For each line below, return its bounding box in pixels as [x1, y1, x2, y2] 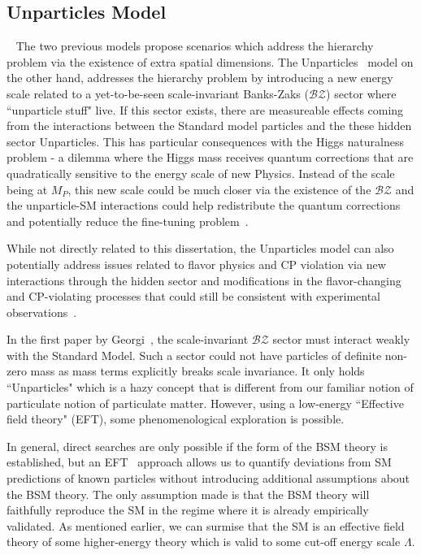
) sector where [326, 85, 397, 102]
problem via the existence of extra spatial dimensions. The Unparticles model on [7, 53, 414, 70]
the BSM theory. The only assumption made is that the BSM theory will [7, 485, 370, 502]
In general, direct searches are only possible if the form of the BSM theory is [7, 437, 388, 454]
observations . [7, 303, 77, 320]
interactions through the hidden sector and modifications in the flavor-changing [7, 271, 401, 288]
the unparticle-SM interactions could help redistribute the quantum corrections [7, 197, 401, 214]
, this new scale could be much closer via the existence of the [67, 180, 371, 197]
